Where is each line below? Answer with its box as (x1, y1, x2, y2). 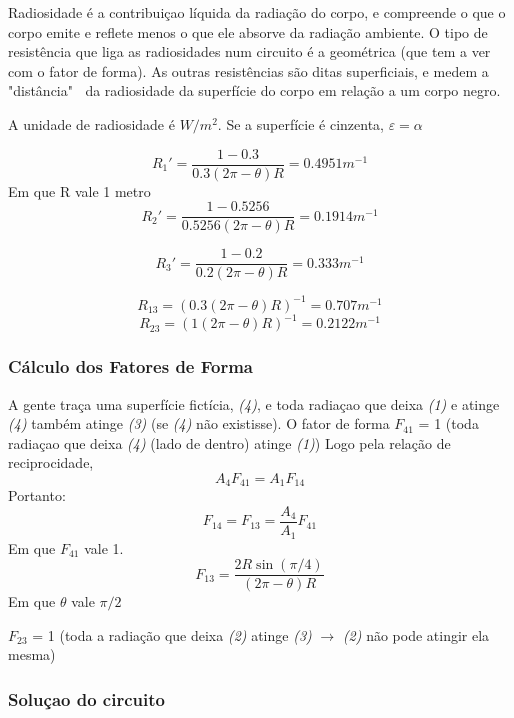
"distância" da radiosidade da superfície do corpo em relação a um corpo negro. (8, 80, 501, 101)
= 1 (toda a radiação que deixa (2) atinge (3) (32, 624, 312, 645)
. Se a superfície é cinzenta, (217, 113, 384, 134)
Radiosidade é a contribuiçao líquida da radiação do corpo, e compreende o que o (8, 2, 506, 22)
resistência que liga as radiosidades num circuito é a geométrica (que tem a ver (8, 41, 491, 62)
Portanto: (8, 485, 66, 506)
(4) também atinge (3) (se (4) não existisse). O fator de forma (8, 413, 390, 434)
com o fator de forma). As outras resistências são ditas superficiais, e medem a (8, 60, 489, 81)
